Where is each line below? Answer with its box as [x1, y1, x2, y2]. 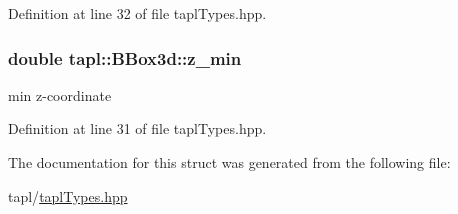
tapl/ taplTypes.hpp [8, 185, 128, 206]
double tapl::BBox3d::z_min [8, 45, 242, 70]
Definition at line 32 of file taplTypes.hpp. [8, 3, 267, 23]
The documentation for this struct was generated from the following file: [8, 152, 451, 172]
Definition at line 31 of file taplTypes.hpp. [8, 118, 267, 139]
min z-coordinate [8, 84, 112, 105]
